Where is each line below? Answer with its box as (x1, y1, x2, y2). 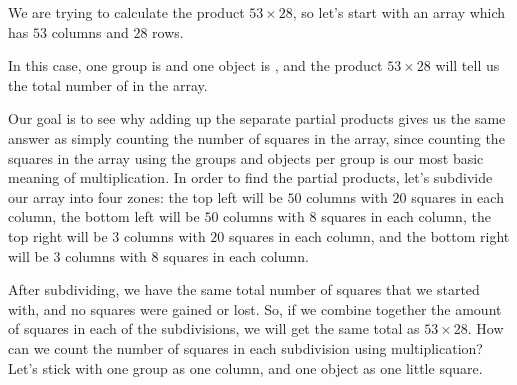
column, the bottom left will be (8, 206, 200, 227)
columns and (51, 21, 129, 42)
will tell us (435, 55, 500, 76)
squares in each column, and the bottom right (229, 225, 510, 246)
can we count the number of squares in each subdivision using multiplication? (8, 337, 483, 358)
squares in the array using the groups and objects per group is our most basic (8, 147, 484, 168)
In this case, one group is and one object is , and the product (8, 55, 383, 76)
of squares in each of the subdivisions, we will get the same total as (8, 318, 420, 339)
